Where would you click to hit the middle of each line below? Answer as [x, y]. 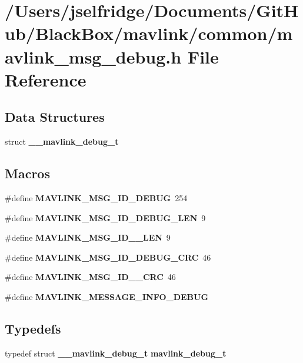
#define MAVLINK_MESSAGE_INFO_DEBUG [107, 296]
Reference [46, 79]
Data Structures [55, 117]
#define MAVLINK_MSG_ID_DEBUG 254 [96, 197]
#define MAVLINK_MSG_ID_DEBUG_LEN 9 [105, 217]
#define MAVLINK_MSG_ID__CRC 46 [90, 277]
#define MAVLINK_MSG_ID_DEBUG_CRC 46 [108, 257]
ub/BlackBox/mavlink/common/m [149, 33]
